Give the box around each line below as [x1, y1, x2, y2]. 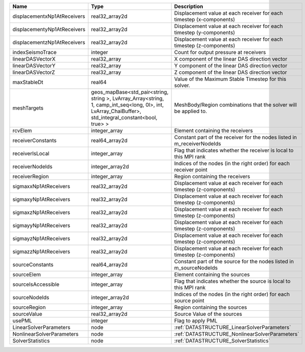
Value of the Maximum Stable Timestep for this [174, 75, 287, 83]
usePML [12, 317, 33, 324]
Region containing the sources [174, 304, 248, 311]
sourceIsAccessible [12, 281, 59, 288]
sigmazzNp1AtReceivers [12, 248, 71, 255]
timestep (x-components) [174, 16, 235, 23]
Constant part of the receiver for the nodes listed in [174, 134, 297, 141]
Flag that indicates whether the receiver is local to [174, 147, 294, 154]
